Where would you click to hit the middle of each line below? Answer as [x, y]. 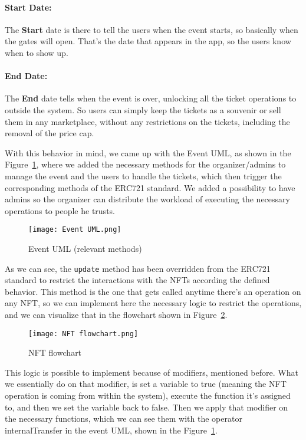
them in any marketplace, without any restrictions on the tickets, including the [147, 121]
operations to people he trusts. [60, 210]
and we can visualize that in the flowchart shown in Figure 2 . [116, 314]
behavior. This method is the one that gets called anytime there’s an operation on [153, 291]
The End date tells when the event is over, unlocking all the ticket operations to [151, 98]
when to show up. [37, 52]
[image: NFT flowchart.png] [83, 334]
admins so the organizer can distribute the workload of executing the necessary [147, 199]
